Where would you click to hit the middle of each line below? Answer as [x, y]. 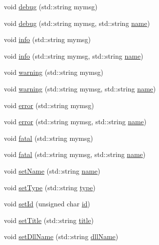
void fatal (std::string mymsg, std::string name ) [75, 154]
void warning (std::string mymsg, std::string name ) [80, 88]
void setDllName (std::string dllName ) [61, 236]
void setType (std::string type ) [50, 187]
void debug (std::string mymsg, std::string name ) [77, 23]
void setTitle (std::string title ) [49, 220]
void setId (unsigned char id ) [47, 204]
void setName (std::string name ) [52, 170]
